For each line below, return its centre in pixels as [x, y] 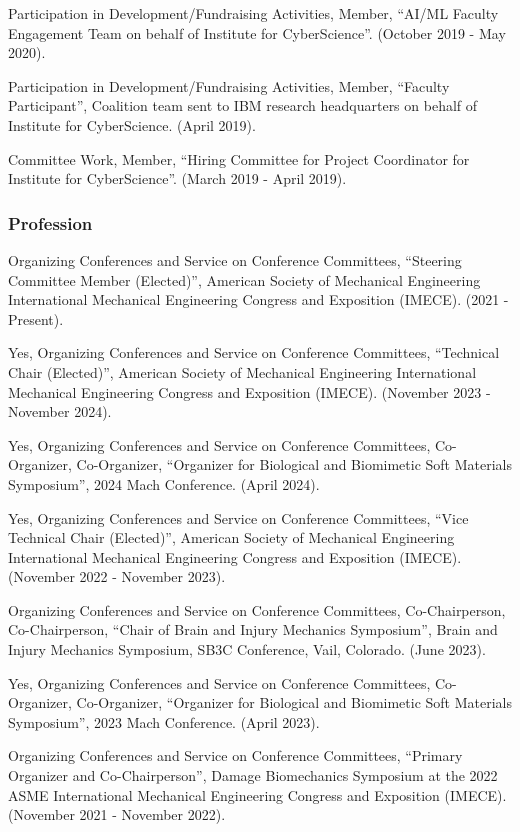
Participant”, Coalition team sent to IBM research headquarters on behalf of [243, 105]
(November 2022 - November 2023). [117, 576]
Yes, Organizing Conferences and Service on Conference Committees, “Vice [238, 517]
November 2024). [60, 411]
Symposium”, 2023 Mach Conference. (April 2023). [164, 721]
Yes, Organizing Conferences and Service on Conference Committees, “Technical [254, 352]
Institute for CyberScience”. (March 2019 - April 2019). [177, 178]
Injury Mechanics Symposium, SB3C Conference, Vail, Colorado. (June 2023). [247, 649]
